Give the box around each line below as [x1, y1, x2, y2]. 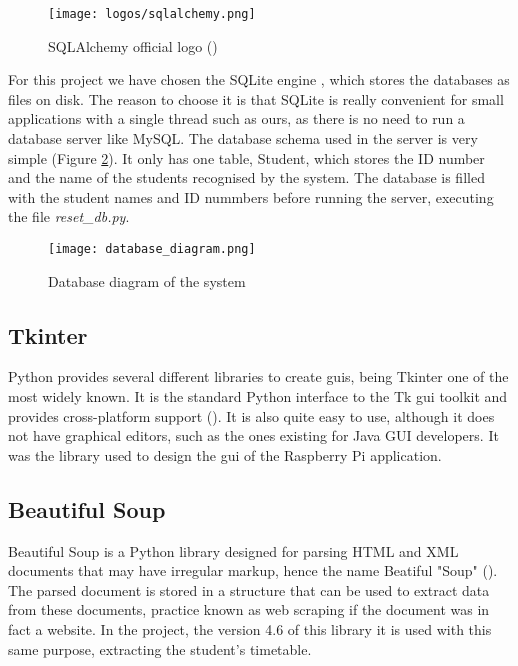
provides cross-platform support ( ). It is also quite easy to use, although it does [8, 405, 495, 426]
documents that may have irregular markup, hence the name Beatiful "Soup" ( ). [8, 560, 498, 581]
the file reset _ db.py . [8, 206, 130, 227]
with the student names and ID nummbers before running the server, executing [8, 186, 494, 207]
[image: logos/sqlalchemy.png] [48, 7, 256, 21]
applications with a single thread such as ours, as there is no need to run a [8, 108, 465, 129]
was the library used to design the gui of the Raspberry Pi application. [8, 444, 442, 465]
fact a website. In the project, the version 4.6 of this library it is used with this [8, 619, 492, 639]
